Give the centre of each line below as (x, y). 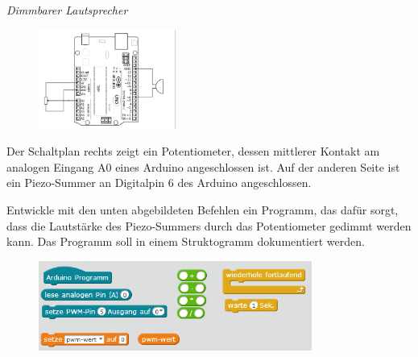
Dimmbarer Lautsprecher (67, 10)
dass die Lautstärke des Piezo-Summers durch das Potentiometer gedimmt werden (209, 225)
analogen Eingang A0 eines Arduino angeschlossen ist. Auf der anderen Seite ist (203, 166)
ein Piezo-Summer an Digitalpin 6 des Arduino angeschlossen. (159, 183)
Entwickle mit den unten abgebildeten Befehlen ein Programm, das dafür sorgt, (203, 210)
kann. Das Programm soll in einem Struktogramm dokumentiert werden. (186, 241)
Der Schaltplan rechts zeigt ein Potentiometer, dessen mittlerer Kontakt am (193, 151)
